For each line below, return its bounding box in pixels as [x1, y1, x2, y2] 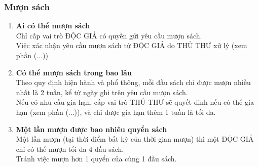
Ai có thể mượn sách [16, 20, 90, 31]
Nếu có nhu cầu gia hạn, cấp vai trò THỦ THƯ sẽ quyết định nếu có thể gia [16, 97, 254, 107]
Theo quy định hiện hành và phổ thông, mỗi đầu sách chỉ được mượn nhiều [16, 77, 251, 88]
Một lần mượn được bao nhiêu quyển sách [16, 123, 167, 134]
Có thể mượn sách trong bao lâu [16, 67, 132, 77]
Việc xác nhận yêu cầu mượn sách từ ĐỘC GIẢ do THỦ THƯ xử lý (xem [16, 40, 247, 51]
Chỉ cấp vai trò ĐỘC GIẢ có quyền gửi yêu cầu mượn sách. [16, 30, 202, 40]
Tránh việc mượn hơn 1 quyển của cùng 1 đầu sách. [16, 153, 177, 164]
